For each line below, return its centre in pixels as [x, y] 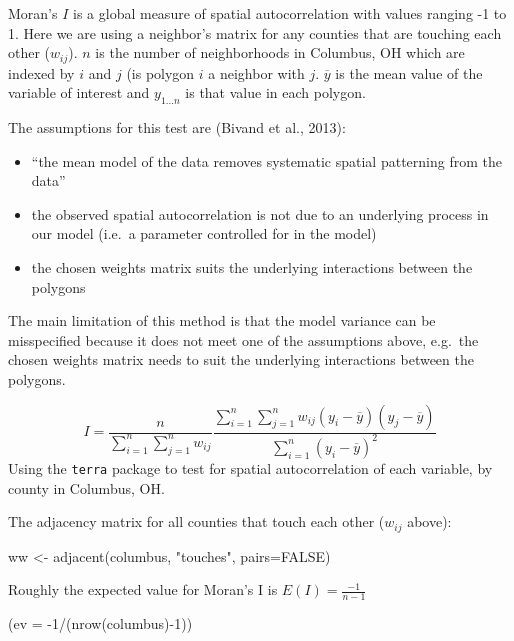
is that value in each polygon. [275, 92]
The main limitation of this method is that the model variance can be [222, 320]
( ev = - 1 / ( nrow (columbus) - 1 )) [100, 623]
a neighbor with [256, 72]
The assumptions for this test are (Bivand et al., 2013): [177, 127]
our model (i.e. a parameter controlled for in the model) [204, 233]
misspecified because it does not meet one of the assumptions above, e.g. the [243, 339]
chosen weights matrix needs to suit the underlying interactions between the [241, 359]
